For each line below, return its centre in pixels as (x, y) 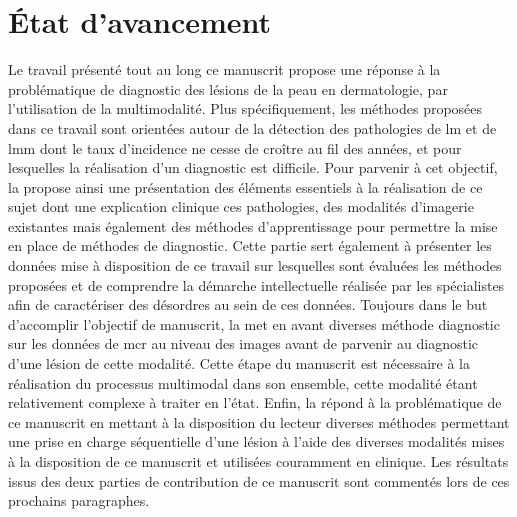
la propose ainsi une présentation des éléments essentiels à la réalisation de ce (245, 186)
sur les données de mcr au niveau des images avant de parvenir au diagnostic (243, 343)
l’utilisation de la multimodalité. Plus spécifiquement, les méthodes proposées (245, 108)
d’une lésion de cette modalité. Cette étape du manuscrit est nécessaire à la (239, 363)
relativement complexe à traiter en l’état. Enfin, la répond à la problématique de (255, 402)
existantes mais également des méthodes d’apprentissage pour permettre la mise (253, 225)
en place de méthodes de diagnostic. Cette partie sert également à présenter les (250, 245)
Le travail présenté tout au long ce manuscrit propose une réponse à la (224, 69)
